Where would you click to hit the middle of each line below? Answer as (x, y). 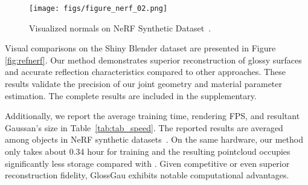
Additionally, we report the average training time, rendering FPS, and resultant (152, 116)
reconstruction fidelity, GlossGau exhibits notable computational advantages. (147, 175)
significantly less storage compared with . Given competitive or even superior (147, 163)
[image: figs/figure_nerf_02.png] (98, 8)
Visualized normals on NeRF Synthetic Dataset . (120, 28)
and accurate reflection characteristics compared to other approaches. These (145, 72)
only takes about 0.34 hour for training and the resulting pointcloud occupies (148, 151)
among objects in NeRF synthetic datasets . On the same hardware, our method (154, 139)
